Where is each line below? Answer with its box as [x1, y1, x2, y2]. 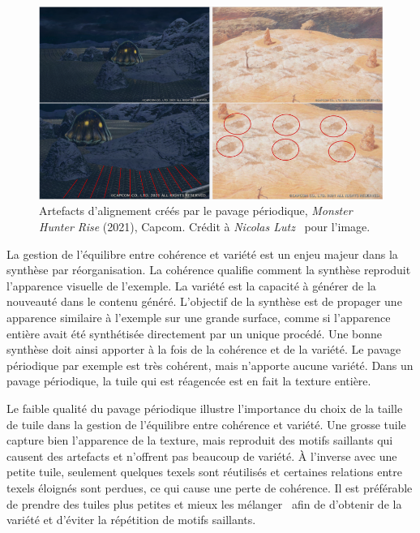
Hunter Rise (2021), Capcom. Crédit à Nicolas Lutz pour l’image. [39, 218, 371, 235]
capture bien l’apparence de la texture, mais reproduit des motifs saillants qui [6, 432, 393, 449]
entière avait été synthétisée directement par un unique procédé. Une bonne [6, 325, 383, 342]
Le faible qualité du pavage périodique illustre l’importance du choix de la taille [6, 400, 403, 417]
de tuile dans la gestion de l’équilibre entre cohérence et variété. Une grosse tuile [6, 415, 406, 432]
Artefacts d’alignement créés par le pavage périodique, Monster [39, 202, 353, 219]
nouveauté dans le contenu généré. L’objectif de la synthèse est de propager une [6, 293, 402, 310]
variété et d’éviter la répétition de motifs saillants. [6, 511, 256, 528]
